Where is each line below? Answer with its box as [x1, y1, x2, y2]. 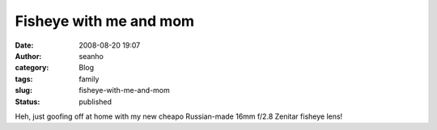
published [78, 97, 112, 107]
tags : [15, 73, 33, 84]
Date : [15, 40, 34, 50]
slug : [15, 86, 32, 95]
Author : [15, 51, 42, 61]
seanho [78, 51, 104, 61]
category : [15, 63, 49, 73]
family [78, 73, 100, 84]
